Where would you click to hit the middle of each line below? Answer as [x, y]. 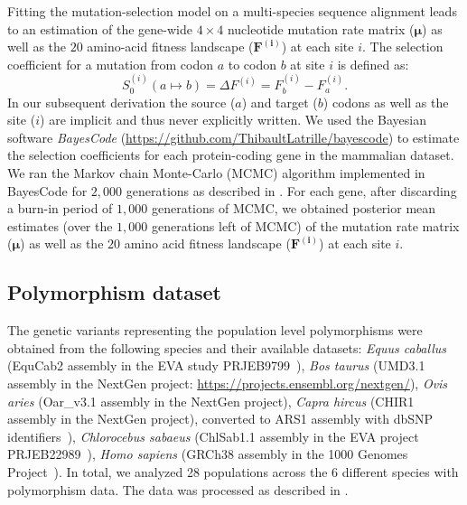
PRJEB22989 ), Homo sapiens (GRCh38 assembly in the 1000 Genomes [208, 454]
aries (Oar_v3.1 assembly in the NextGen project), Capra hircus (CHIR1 [211, 401]
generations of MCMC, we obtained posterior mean [294, 208]
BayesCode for [47, 190]
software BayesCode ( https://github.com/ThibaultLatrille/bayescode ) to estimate [233, 137]
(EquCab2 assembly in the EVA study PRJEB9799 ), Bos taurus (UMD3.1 [216, 365]
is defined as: [373, 64]
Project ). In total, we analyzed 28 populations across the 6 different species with [233, 471]
